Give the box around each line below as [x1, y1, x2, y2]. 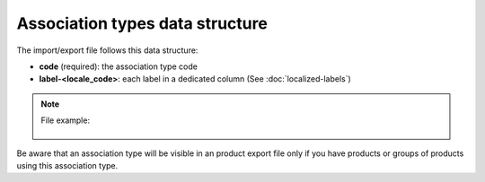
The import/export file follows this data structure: [16, 45, 198, 56]
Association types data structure [16, 13, 269, 33]
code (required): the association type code [39, 61, 198, 72]
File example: [40, 115, 90, 126]
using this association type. [16, 160, 119, 170]
